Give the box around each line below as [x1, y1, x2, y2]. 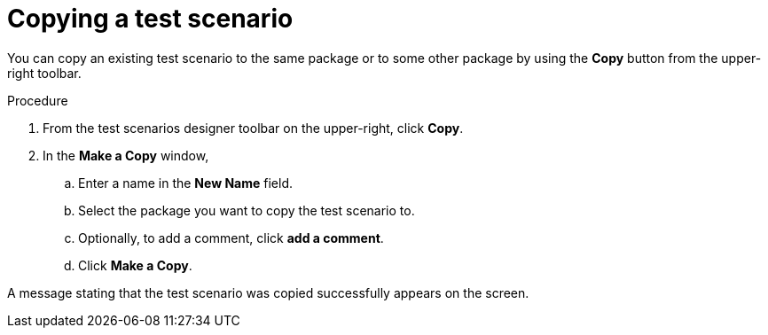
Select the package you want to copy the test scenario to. [78, 202, 415, 218]
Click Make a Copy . [78, 257, 192, 273]
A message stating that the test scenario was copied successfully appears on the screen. [7, 284, 529, 300]
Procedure [7, 92, 68, 108]
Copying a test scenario [7, 4, 294, 34]
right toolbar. [7, 65, 82, 81]
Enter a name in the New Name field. [78, 175, 293, 191]
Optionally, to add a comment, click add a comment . [78, 230, 384, 245]
